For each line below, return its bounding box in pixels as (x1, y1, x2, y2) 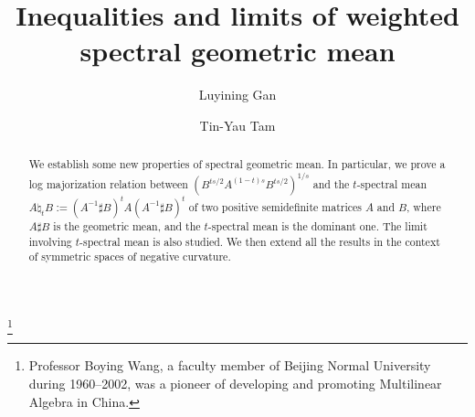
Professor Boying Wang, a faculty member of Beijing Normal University (28, 356, 431, 375)
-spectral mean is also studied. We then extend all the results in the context (79, 233, 440, 249)
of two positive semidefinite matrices (188, 198, 362, 214)
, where (406, 198, 441, 214)
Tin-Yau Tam (199, 115, 276, 134)
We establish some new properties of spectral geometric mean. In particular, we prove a (28, 156, 446, 172)
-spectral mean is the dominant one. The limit (207, 219, 427, 234)
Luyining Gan (198, 85, 277, 104)
